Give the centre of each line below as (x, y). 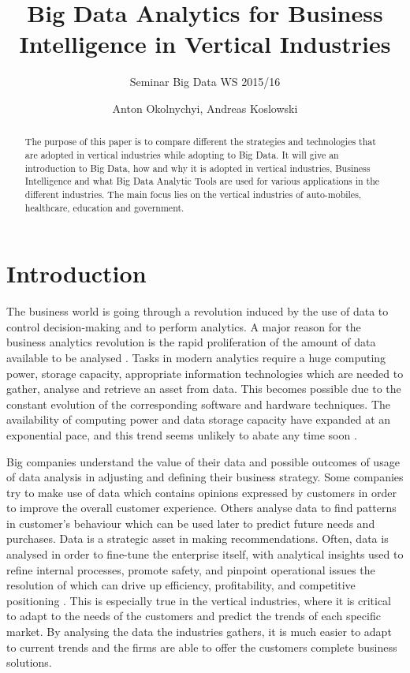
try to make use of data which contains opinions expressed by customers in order (201, 492)
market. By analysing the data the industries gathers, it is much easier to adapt (199, 632)
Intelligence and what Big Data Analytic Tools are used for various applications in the (202, 181)
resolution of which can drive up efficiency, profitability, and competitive (181, 585)
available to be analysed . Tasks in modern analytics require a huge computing (196, 357)
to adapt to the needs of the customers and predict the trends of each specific (194, 616)
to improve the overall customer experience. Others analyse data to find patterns (201, 508)
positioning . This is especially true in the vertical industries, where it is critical (199, 600)
